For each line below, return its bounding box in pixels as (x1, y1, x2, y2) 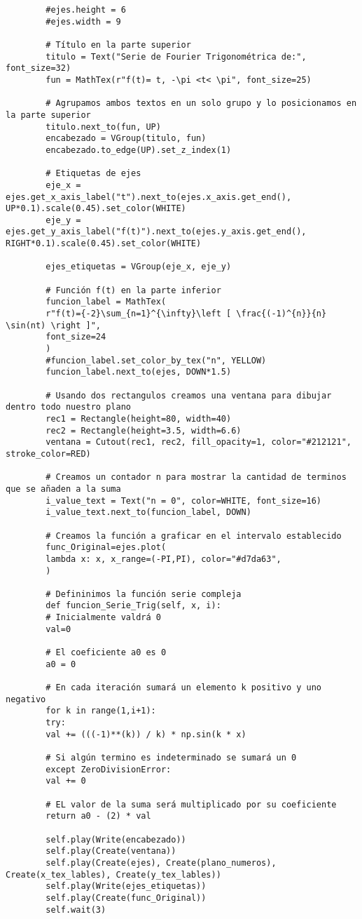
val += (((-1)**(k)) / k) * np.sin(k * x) (46, 729, 246, 739)
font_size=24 (46, 332, 106, 342)
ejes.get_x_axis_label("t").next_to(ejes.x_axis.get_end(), (6, 192, 292, 202)
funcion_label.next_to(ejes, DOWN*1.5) (46, 367, 232, 377)
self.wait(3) (46, 904, 106, 915)
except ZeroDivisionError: (46, 764, 172, 774)
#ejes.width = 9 (46, 16, 121, 27)
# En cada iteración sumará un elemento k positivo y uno (46, 683, 322, 693)
